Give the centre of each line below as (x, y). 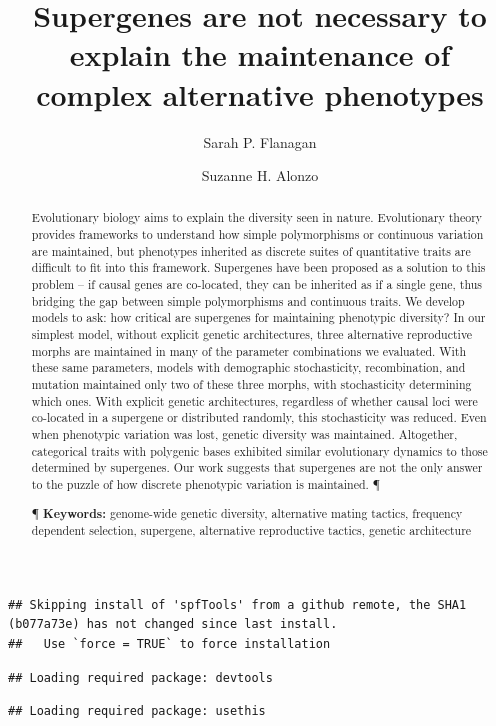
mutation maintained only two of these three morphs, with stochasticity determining (251, 384)
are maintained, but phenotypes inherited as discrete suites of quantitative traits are (251, 250)
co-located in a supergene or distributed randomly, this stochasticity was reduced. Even (259, 417)
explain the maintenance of (260, 54)
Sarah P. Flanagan (260, 141)
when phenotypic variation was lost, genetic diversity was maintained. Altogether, (244, 434)
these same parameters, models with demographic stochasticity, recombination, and (248, 367)
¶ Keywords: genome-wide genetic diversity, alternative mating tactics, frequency (247, 513)
